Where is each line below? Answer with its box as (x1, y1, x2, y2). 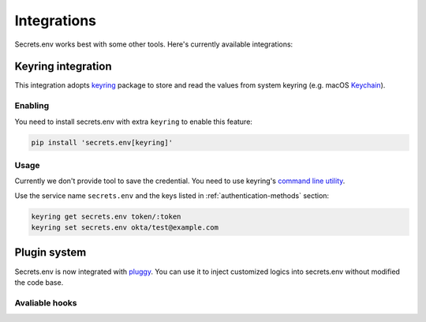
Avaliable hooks (14, 297, 77, 308)
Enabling (14, 100, 50, 111)
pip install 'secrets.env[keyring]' (31, 138, 174, 147)
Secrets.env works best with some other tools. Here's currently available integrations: (14, 39, 293, 49)
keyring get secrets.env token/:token (31, 212, 181, 221)
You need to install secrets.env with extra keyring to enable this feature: (14, 117, 252, 126)
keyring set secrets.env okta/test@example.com (31, 223, 219, 232)
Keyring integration (14, 60, 112, 73)
